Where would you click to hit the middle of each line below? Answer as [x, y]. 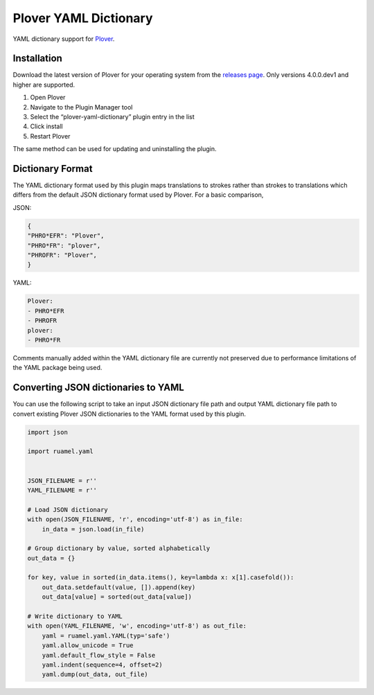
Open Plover [48, 98]
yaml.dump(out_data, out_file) [95, 675]
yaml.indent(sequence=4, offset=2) [102, 665]
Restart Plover [50, 136]
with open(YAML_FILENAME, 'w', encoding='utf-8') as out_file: [137, 626]
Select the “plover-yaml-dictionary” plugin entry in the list [113, 117]
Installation [37, 59]
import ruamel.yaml [60, 451]
